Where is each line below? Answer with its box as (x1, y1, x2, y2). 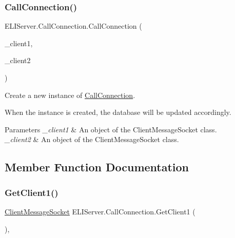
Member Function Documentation (5, 159, 189, 175)
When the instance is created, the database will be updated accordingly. (5, 107, 231, 117)
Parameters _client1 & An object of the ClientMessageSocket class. (5, 124, 217, 134)
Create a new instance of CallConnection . (5, 89, 135, 100)
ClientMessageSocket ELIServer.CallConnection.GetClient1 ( (5, 206, 195, 216)
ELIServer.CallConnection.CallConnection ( (5, 21, 142, 31)
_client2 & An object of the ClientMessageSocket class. (5, 134, 179, 145)
